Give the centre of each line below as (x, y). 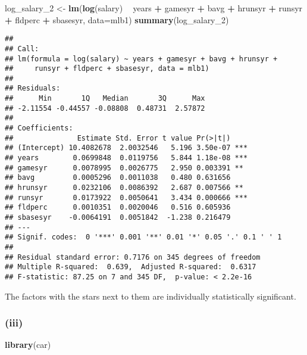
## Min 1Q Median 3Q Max (105, 99)
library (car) (28, 345)
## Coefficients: (39, 128)
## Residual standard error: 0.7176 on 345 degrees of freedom (133, 257)
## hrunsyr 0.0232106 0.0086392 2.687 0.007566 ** (124, 188)
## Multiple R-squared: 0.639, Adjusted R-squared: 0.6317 (131, 267)
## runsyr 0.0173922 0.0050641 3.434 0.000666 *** (126, 197)
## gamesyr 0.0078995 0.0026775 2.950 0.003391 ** (124, 168)
